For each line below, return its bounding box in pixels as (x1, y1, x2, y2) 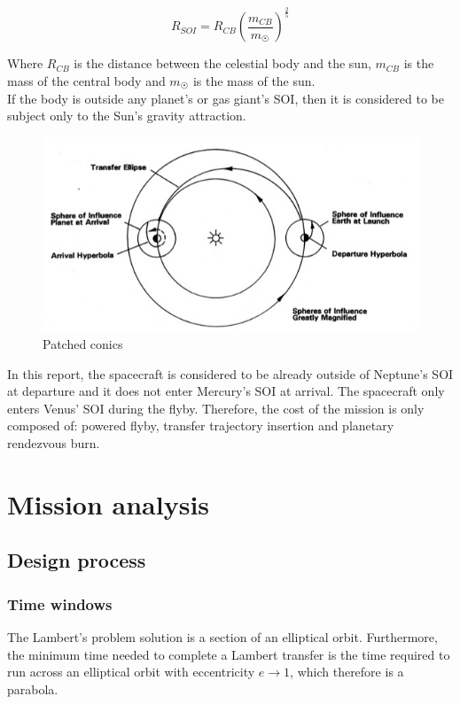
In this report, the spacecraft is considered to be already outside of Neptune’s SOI (7, 364, 454, 383)
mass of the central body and (7, 71, 166, 89)
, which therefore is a (290, 662, 404, 681)
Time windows (7, 592, 113, 615)
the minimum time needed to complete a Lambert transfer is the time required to (7, 645, 450, 663)
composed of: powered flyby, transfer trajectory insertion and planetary (7, 416, 394, 435)
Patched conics (43, 335, 123, 353)
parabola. (7, 679, 58, 698)
